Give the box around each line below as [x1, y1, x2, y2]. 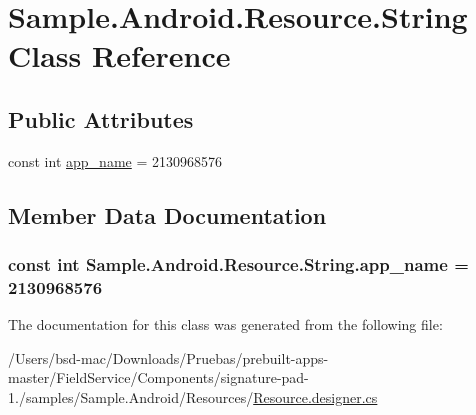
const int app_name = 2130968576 [8, 150, 222, 171]
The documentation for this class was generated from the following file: [8, 314, 443, 335]
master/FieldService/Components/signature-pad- [8, 367, 309, 388]
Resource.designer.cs [253, 387, 378, 408]
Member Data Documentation [8, 199, 327, 230]
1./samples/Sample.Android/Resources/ [8, 387, 254, 408]
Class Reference [8, 35, 231, 76]
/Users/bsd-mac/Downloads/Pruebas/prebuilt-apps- [8, 347, 329, 368]
